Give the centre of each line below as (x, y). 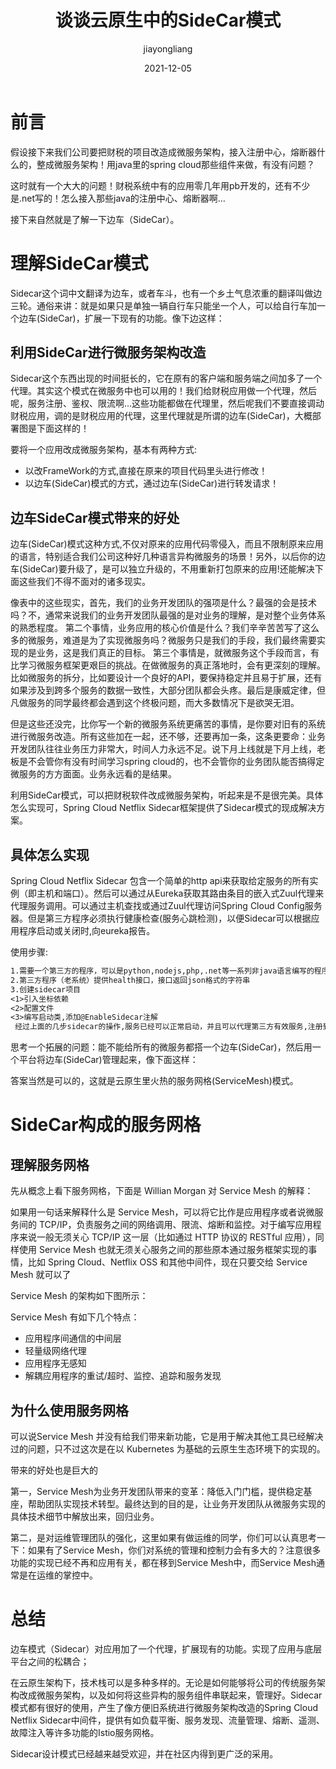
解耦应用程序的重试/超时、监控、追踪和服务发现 (123, 1376)
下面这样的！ (63, 428)
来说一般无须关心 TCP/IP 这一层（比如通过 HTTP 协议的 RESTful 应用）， (167, 1237)
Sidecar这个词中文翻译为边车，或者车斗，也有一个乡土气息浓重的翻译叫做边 (166, 293)
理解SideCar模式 (79, 263)
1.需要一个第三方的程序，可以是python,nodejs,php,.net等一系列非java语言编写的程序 (170, 971)
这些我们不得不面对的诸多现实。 (84, 582)
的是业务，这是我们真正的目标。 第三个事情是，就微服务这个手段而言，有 (169, 653)
